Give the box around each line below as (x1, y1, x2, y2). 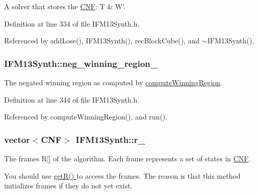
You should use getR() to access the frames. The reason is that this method (4, 170, 241, 181)
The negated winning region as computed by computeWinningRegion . (4, 77, 222, 87)
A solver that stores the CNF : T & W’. (4, 1, 126, 11)
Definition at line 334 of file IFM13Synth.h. (4, 18, 140, 29)
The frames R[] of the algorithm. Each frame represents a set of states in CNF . (4, 153, 251, 163)
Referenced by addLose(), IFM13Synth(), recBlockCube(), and (4, 35, 200, 46)
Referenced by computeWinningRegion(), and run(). (4, 111, 168, 122)
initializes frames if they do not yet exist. (4, 180, 133, 191)
